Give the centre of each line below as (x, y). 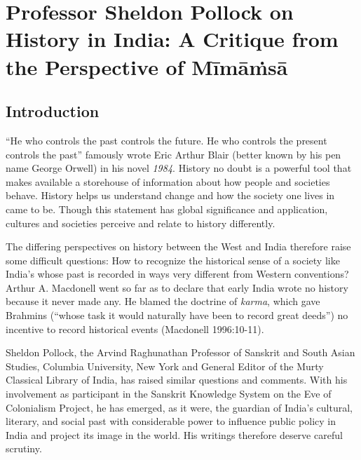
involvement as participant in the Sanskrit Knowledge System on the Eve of (169, 394)
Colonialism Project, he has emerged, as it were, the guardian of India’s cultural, (179, 407)
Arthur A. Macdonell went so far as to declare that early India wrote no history (177, 287)
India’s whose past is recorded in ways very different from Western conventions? (177, 274)
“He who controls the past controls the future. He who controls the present (166, 140)
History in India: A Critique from (172, 39)
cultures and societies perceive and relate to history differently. (141, 223)
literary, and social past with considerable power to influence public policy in (171, 421)
